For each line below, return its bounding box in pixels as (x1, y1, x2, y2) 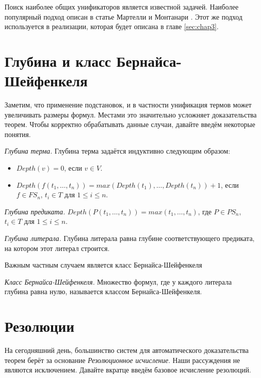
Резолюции (5, 316, 75, 336)
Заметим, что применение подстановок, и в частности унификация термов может (5, 99, 252, 110)
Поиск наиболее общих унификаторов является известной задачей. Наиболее (5, 2, 238, 12)
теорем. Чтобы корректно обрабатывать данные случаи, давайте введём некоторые (5, 119, 255, 130)
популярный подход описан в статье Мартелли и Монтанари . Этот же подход (5, 11, 242, 22)
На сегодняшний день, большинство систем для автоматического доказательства (5, 345, 249, 355)
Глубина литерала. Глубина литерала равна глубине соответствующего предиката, (5, 233, 254, 243)
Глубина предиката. (5, 206, 66, 216)
